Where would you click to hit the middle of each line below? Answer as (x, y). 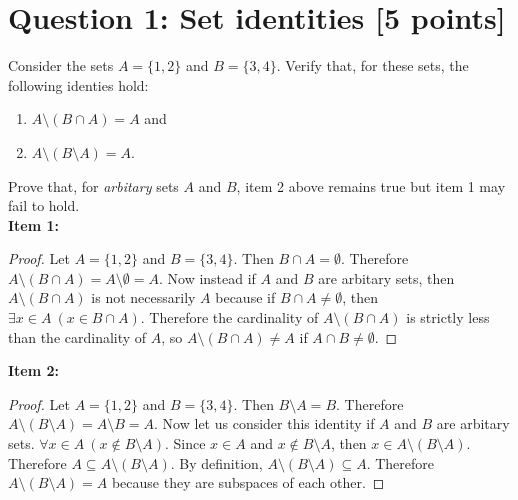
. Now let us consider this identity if (264, 423)
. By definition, (216, 462)
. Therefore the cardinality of (229, 317)
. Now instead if (207, 277)
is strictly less (448, 317)
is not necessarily (143, 297)
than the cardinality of (77, 336)
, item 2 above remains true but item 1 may (371, 185)
